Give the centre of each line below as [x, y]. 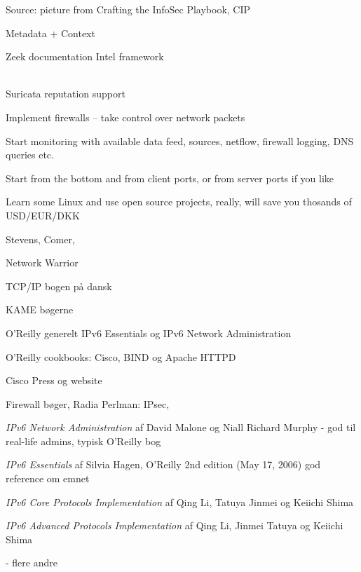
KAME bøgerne [40, 309]
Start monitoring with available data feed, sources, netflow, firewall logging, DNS [180, 141]
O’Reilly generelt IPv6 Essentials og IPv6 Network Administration [149, 333]
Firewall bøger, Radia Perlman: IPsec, [88, 403]
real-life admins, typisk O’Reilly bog [83, 441]
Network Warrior [42, 263]
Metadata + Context [50, 33]
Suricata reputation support [66, 94]
